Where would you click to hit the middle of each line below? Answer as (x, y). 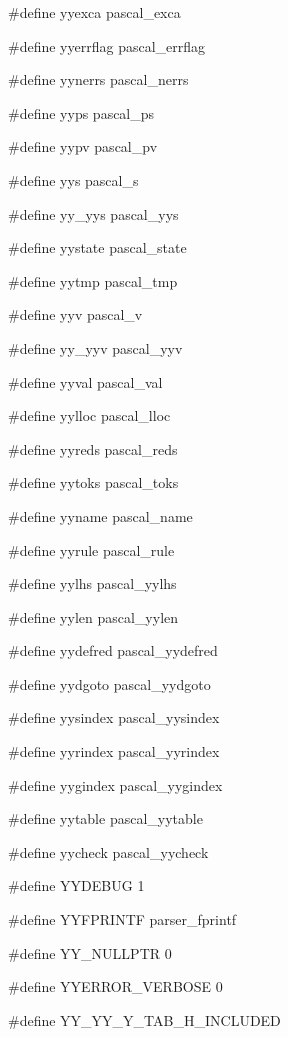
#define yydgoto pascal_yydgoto (109, 683)
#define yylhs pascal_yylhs (92, 583)
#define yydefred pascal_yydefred (113, 650)
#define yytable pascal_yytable (105, 818)
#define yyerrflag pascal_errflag (107, 45)
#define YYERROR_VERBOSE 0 (115, 986)
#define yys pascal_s (73, 179)
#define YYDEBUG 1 (76, 885)
